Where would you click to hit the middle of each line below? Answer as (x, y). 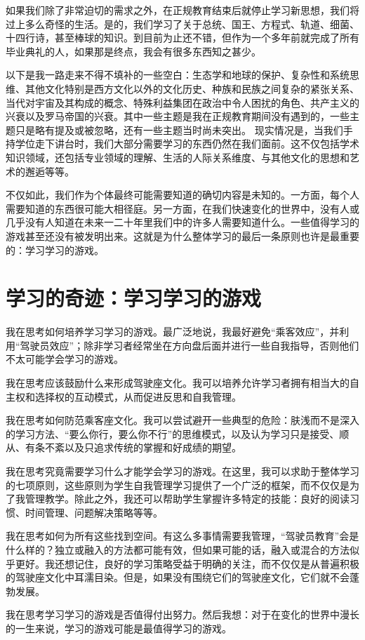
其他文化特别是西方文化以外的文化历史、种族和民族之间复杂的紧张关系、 (192, 88)
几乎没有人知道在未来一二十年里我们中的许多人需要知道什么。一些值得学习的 (182, 222)
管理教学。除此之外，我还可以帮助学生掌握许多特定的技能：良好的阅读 (187, 499)
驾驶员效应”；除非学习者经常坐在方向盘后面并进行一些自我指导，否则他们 (190, 345)
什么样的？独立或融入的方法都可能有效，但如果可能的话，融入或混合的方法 (178, 549)
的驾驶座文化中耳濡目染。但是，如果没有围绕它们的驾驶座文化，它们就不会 (178, 577)
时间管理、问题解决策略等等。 (94, 512)
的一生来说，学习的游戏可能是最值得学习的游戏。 (119, 628)
